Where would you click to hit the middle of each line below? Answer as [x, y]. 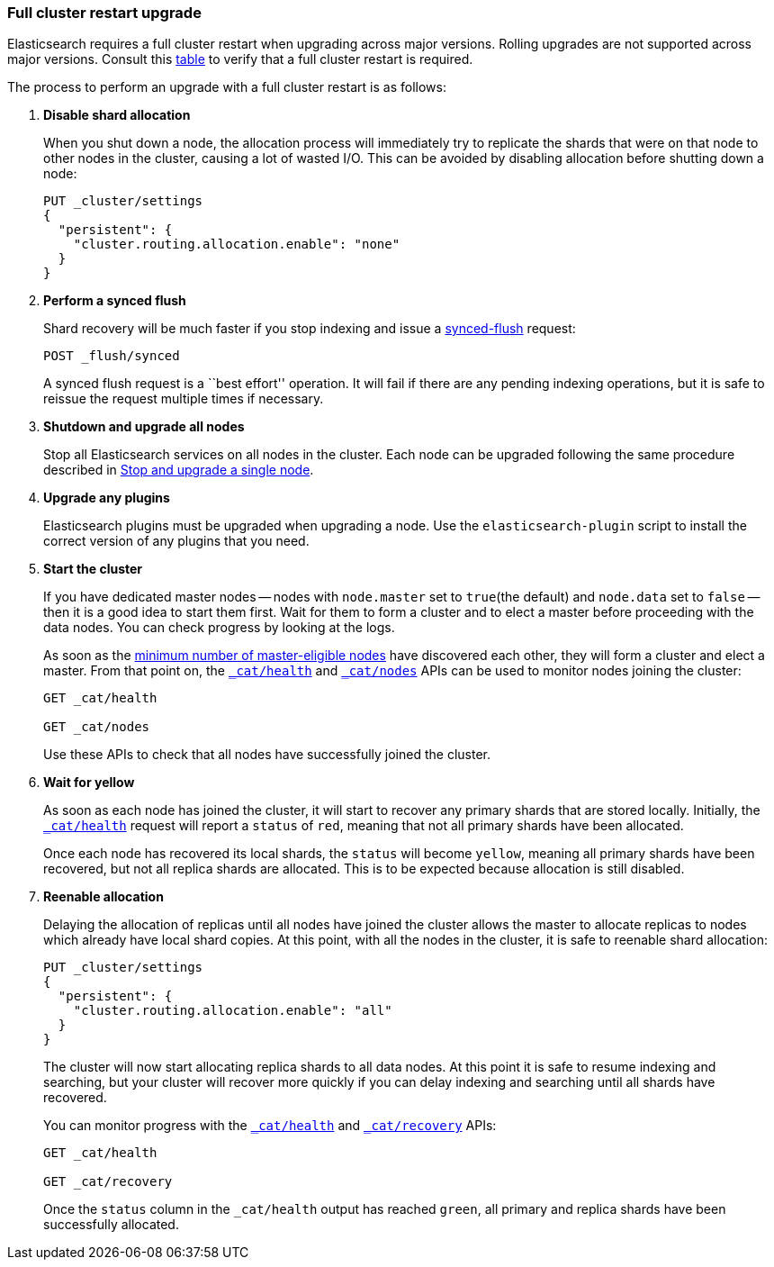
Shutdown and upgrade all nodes [144, 427]
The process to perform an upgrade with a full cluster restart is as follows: [227, 87]
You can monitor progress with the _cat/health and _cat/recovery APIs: [270, 1126]
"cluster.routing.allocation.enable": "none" [237, 244]
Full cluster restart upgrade [104, 13]
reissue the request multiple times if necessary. [184, 399]
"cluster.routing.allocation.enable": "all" [233, 1011]
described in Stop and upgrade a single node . [179, 470]
